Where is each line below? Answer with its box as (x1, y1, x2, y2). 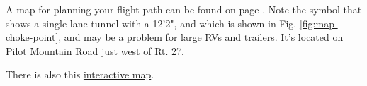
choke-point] (6, 30, 59, 44)
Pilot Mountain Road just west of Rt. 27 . (6, 43, 184, 58)
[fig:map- (299, 16, 338, 30)
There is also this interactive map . (6, 67, 154, 82)
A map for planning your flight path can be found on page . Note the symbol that (6, 2, 362, 16)
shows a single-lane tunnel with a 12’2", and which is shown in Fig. (6, 16, 297, 30)
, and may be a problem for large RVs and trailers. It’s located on (58, 30, 344, 44)
